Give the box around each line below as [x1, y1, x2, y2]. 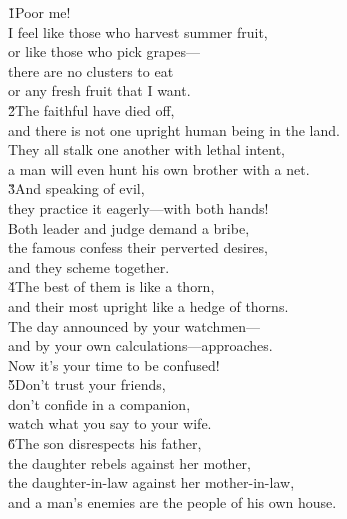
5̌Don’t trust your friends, [8, 374, 166, 395]
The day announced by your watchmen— [8, 315, 261, 336]
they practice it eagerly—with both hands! [8, 197, 269, 218]
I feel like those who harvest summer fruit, [8, 21, 268, 42]
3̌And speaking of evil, [8, 178, 145, 199]
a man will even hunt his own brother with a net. [8, 158, 310, 179]
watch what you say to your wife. [8, 413, 212, 434]
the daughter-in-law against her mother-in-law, [8, 472, 295, 493]
